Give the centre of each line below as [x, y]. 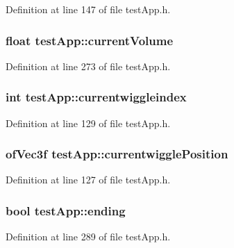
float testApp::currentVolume [90, 40]
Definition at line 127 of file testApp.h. [88, 180]
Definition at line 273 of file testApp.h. [88, 66]
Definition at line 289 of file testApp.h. [88, 237]
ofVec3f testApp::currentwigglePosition [117, 154]
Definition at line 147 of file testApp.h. [88, 9]
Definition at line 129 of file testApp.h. [88, 123]
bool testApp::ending [66, 210]
